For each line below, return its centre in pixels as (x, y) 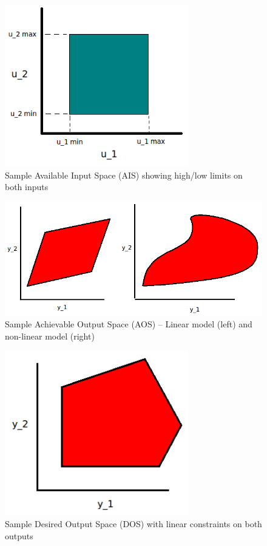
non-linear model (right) (50, 336)
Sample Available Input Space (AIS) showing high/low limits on (124, 175)
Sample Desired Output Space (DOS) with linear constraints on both (133, 523)
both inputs (27, 187)
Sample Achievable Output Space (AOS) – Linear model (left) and (129, 324)
